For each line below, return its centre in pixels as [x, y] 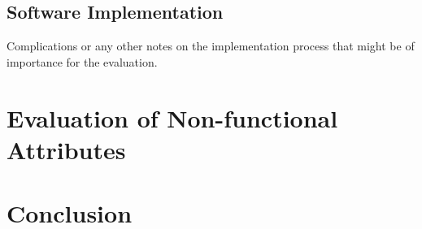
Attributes [66, 149]
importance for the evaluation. [82, 61]
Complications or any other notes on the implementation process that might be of [211, 46]
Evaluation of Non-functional [172, 117]
